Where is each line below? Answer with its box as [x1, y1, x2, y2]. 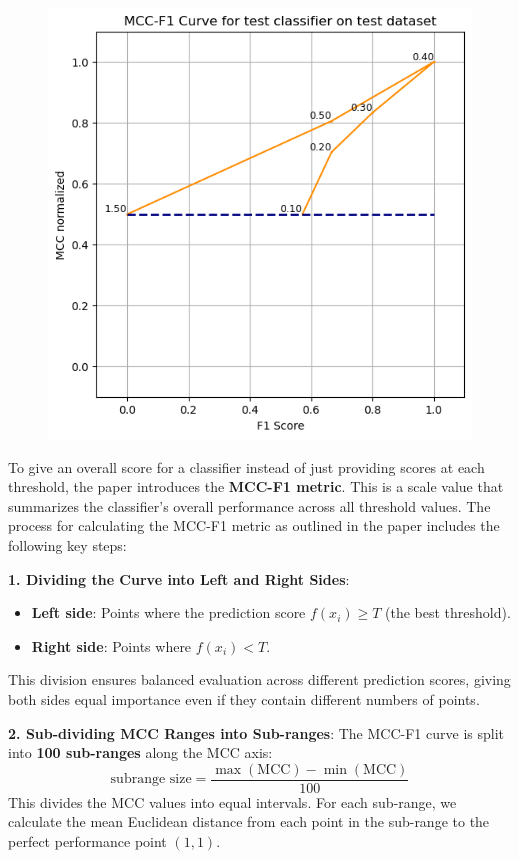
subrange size [110, 772, 192, 787]
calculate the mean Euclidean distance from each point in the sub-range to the [8, 811, 490, 832]
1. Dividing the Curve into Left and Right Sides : [8, 568, 350, 589]
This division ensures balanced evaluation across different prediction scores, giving [8, 669, 511, 690]
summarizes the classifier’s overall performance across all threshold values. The [8, 495, 491, 516]
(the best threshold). [385, 602, 511, 623]
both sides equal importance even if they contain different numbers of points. [8, 689, 480, 710]
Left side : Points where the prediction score [31, 602, 306, 623]
